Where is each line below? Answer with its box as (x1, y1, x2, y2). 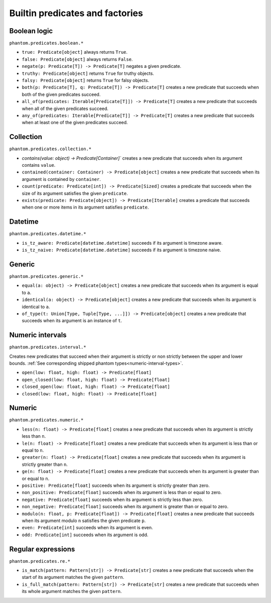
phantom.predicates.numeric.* (9, 417, 84, 423)
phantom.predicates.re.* (9, 558, 70, 564)
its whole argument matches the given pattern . (22, 588, 122, 594)
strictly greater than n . (22, 461, 68, 467)
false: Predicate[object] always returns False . (22, 56, 133, 62)
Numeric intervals (9, 331, 67, 339)
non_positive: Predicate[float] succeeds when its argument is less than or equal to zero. (22, 489, 222, 495)
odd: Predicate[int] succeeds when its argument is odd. (22, 532, 149, 538)
